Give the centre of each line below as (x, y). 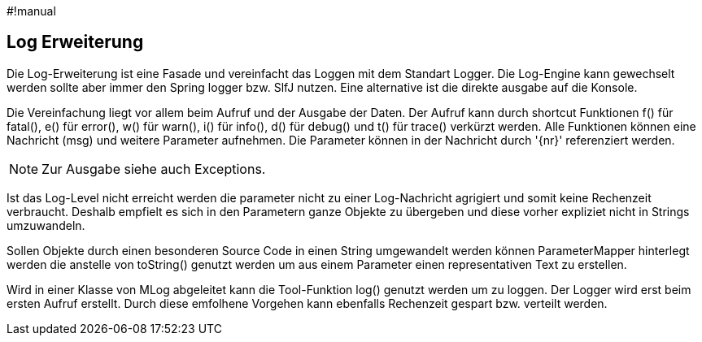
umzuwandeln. (46, 225)
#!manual (31, 11)
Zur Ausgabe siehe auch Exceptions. (154, 169)
